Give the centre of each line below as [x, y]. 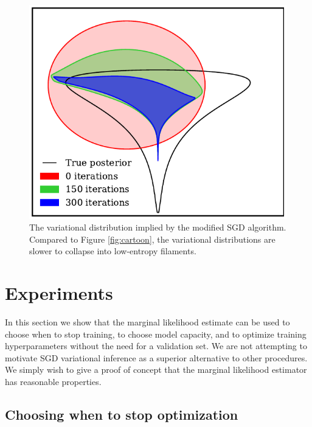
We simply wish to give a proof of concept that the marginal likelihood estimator [156, 370]
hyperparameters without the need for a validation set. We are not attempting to [156, 346]
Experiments [59, 293]
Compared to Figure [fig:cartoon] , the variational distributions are [152, 239]
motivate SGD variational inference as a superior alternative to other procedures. [156, 357]
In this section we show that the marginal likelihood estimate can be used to [147, 322]
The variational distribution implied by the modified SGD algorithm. [158, 227]
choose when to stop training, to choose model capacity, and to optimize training [156, 334]
